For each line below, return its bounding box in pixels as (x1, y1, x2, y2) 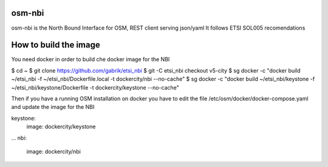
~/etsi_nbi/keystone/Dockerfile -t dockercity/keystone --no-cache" (11, 83, 179, 91)
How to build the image (11, 40, 100, 50)
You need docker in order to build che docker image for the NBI (11, 56, 170, 63)
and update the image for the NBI (11, 103, 95, 111)
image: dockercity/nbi (26, 148, 81, 155)
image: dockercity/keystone (26, 123, 96, 130)
